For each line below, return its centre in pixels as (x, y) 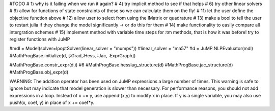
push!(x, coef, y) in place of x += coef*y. (52, 103)
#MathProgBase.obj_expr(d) (39, 72)
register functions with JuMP (40, 39)
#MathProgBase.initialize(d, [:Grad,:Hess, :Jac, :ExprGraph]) (73, 55)
